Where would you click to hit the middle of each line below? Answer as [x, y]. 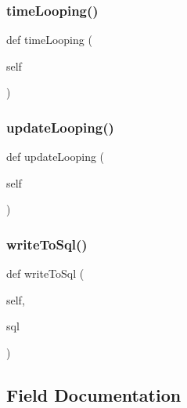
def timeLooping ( [49, 40]
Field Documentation [94, 394]
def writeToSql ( [45, 273]
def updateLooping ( [56, 157]
